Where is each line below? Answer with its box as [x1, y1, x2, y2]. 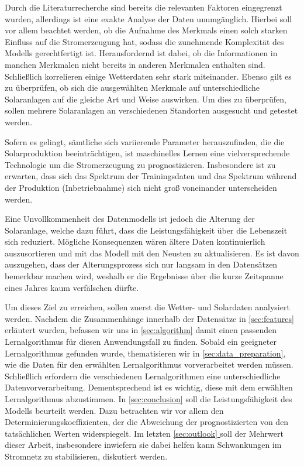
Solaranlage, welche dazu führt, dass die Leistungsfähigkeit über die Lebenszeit [5, 224, 288, 236]
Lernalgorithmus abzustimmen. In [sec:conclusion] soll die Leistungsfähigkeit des [5, 393, 292, 405]
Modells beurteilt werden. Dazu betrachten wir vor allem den [5, 404, 224, 416]
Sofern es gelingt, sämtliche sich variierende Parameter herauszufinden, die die [5, 135, 285, 148]
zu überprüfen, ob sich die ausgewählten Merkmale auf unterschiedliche [5, 81, 260, 94]
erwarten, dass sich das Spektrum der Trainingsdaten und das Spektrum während [5, 170, 297, 182]
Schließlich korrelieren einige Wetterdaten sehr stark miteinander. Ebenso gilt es [5, 70, 292, 82]
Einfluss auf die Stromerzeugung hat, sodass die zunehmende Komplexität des [5, 35, 284, 47]
